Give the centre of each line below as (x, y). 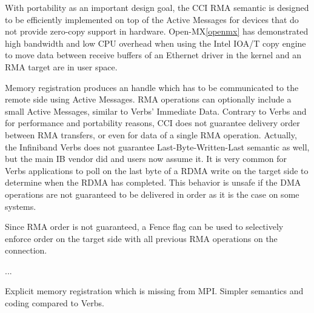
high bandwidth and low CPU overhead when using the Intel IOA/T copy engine (155, 43)
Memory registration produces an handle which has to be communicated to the (152, 87)
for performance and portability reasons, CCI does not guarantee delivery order (152, 123)
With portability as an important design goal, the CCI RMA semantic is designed (157, 7)
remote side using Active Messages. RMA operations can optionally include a (148, 99)
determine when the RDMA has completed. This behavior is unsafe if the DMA (153, 182)
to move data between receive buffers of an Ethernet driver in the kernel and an (153, 55)
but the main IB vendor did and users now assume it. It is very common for (146, 159)
